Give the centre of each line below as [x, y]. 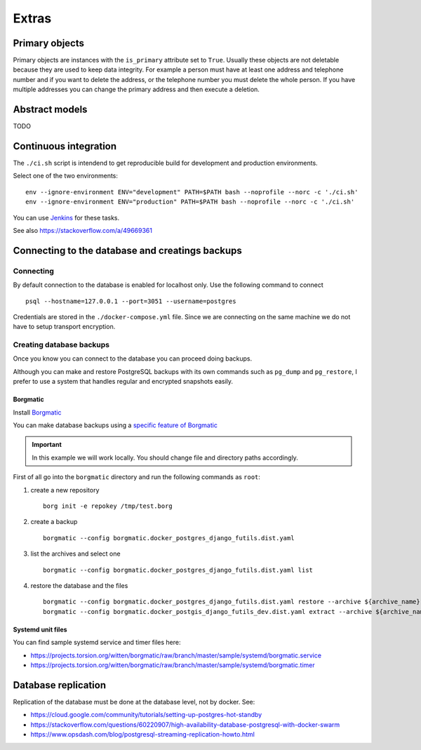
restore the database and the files [79, 585]
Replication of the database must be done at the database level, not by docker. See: [134, 702]
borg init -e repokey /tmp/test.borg [108, 506]
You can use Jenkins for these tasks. [66, 217]
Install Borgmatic [37, 412]
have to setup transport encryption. [64, 327]
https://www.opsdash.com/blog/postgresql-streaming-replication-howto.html [143, 734]
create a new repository [65, 490]
